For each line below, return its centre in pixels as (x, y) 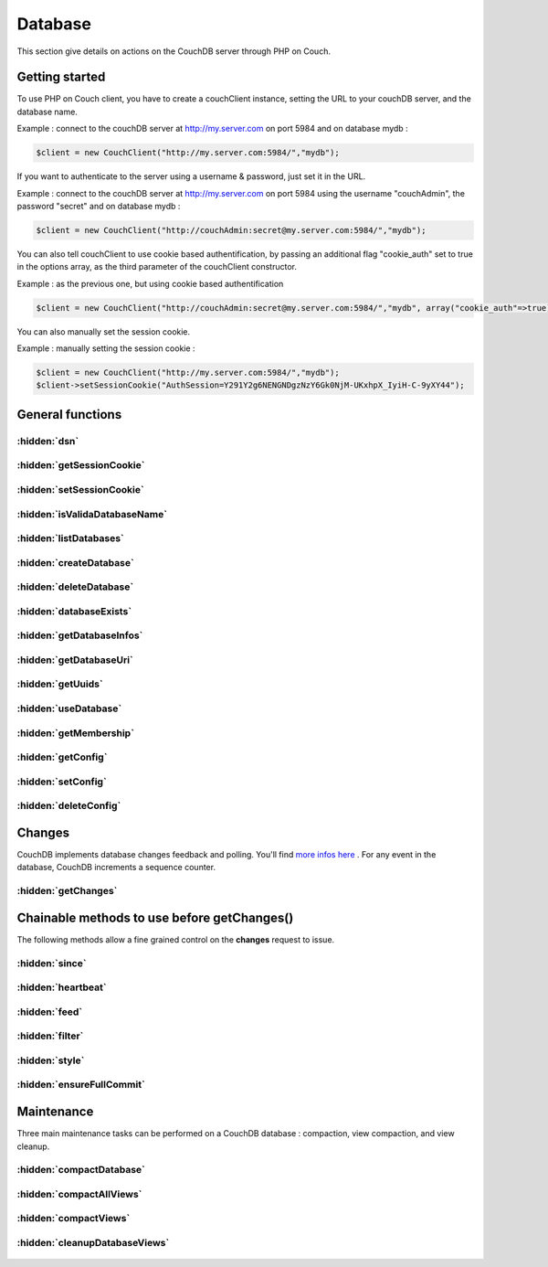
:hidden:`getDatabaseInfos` (80, 635)
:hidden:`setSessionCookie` (81, 489)
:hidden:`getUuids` (60, 684)
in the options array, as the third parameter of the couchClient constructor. (157, 267)
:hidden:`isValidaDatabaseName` (92, 514)
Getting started (61, 77)
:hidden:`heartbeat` (62, 987)
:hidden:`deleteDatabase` (75, 587)
